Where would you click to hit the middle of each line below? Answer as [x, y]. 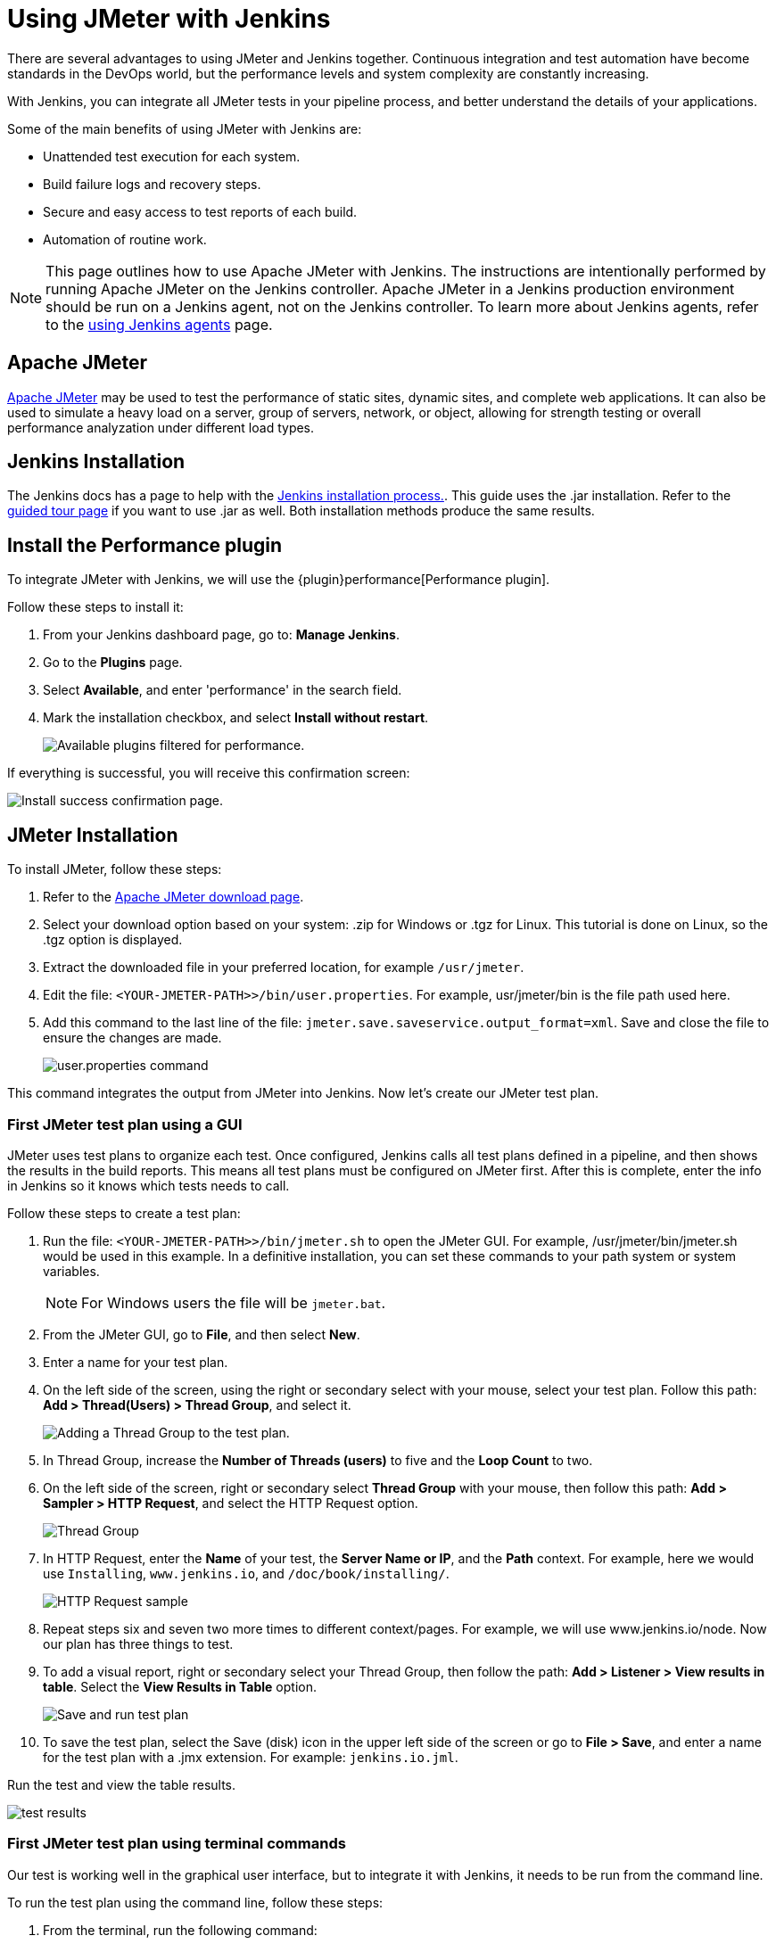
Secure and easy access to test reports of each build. [200, 211]
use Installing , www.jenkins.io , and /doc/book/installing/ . [246, 1573]
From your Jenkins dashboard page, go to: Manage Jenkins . [221, 635]
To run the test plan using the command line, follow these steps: [195, 1902]
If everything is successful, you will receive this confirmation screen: [209, 773]
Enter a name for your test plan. [136, 1362]
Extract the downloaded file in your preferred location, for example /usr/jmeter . [284, 968]
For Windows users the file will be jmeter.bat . [234, 1302]
